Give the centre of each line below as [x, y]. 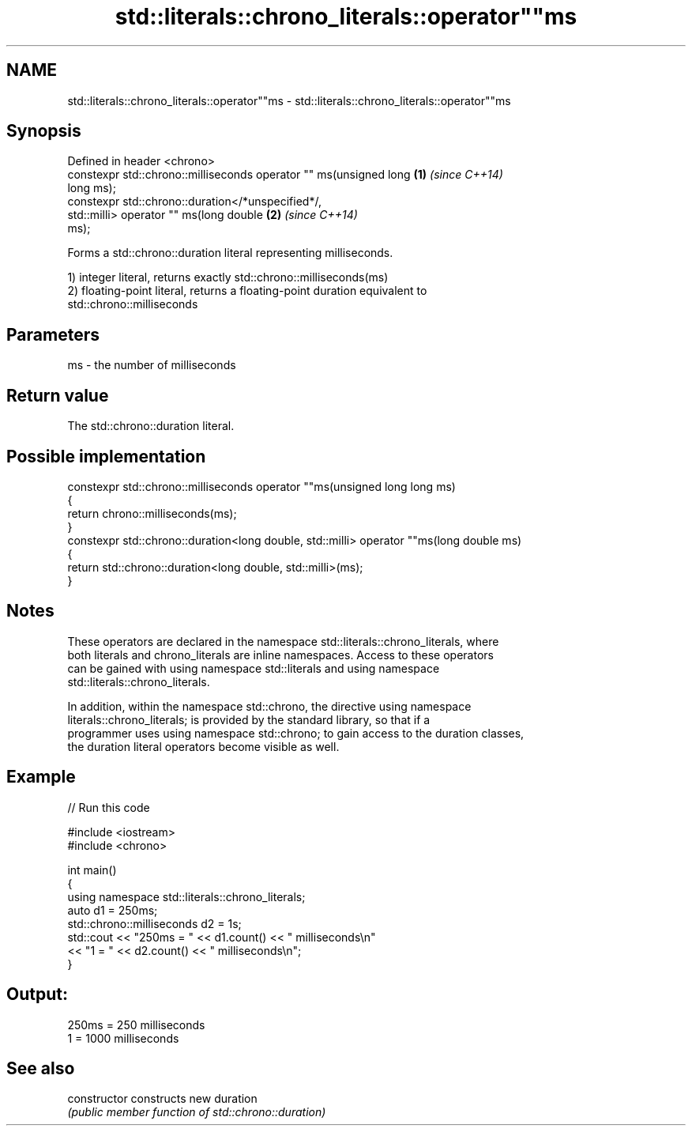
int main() [92, 870]
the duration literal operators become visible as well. [203, 746]
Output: [37, 994]
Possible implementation [106, 456]
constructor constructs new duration [162, 1099]
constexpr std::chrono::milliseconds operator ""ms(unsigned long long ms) [261, 486]
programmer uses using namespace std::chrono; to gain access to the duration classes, [296, 733]
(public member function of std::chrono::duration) [197, 1112]
